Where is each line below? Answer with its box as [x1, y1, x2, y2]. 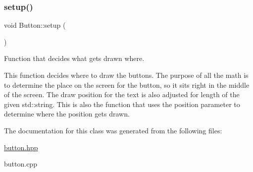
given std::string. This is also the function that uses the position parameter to [4, 99, 240, 109]
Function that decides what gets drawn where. [4, 53, 145, 63]
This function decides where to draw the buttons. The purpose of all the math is [4, 70, 249, 80]
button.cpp [4, 159, 37, 169]
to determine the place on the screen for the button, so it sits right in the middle [4, 79, 250, 90]
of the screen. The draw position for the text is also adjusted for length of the [4, 89, 240, 100]
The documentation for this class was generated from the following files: [4, 125, 222, 135]
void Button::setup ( [4, 20, 66, 30]
